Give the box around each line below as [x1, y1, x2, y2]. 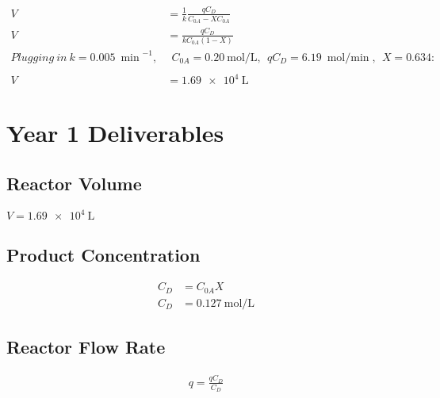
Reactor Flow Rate [6, 335, 166, 359]
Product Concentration [6, 242, 201, 266]
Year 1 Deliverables [6, 117, 224, 149]
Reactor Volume [6, 170, 142, 195]
